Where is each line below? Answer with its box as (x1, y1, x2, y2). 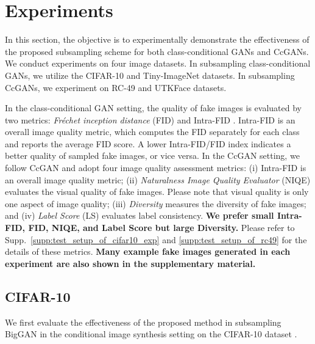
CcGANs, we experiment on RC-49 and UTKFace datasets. (5, 81, 227, 93)
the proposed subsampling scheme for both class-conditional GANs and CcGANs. (5, 45, 309, 57)
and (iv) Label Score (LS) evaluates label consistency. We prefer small (5, 209, 274, 222)
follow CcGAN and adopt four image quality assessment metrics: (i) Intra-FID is (5, 161, 306, 174)
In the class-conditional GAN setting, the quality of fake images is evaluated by (5, 101, 302, 114)
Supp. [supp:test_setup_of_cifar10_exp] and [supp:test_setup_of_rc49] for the (5, 233, 307, 246)
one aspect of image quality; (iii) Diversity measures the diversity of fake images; (5, 197, 306, 210)
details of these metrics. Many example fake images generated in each (5, 245, 291, 258)
